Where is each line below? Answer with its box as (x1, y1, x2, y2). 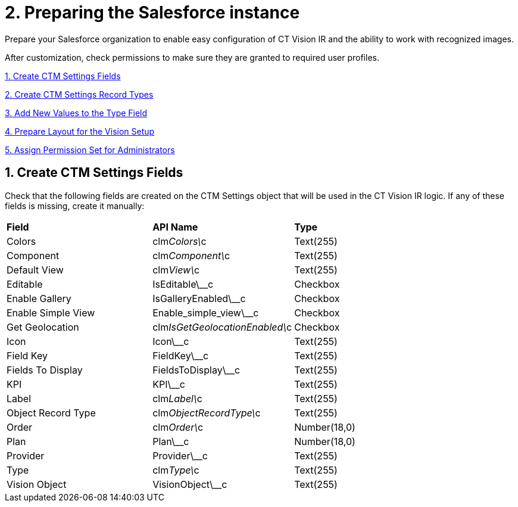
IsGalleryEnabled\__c (152, 292, 246, 304)
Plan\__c (152, 435, 189, 447)
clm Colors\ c (152, 235, 207, 247)
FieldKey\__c (152, 349, 209, 362)
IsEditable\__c (152, 278, 214, 290)
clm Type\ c (152, 464, 199, 476)
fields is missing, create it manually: (5, 200, 145, 211)
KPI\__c (152, 378, 185, 390)
